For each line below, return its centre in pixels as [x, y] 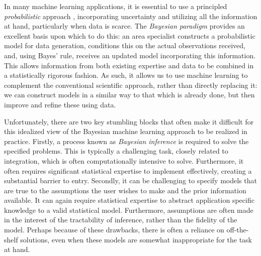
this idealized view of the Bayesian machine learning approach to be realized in [126, 131]
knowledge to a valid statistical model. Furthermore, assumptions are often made [129, 210]
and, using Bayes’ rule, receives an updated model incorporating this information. [130, 55]
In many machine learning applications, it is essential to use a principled [116, 6]
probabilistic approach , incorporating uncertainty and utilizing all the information [131, 16]
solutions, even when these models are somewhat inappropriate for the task [136, 239]
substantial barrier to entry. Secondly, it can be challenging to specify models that [130, 180]
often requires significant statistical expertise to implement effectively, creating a [128, 170]
